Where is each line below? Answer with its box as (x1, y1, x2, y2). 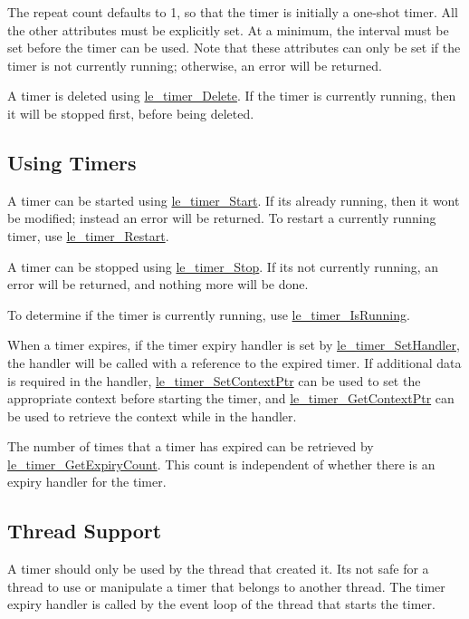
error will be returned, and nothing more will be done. (7, 275, 309, 294)
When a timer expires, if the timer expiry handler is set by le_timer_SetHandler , (7, 335, 460, 354)
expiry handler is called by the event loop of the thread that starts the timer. (7, 595, 435, 614)
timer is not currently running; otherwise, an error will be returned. (7, 55, 382, 74)
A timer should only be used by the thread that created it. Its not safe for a (7, 559, 429, 578)
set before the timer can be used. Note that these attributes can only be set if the (7, 38, 461, 57)
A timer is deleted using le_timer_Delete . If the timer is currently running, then (7, 86, 456, 105)
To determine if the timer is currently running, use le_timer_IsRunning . (7, 305, 410, 324)
